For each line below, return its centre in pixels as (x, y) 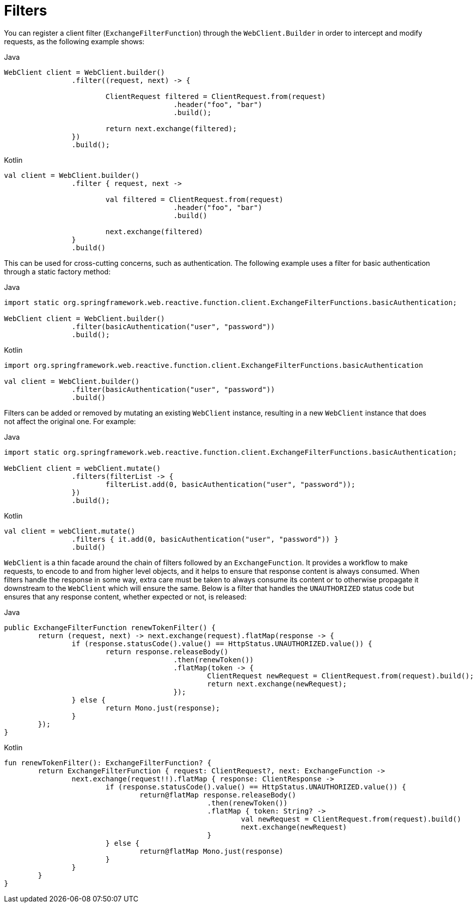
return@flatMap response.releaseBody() (218, 795)
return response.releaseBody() (167, 651)
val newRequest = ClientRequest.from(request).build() (351, 819)
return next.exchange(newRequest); (277, 684)
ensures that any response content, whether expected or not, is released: (125, 596)
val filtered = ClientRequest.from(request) (195, 199)
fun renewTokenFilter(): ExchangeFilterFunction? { (108, 763)
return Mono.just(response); (163, 708)
